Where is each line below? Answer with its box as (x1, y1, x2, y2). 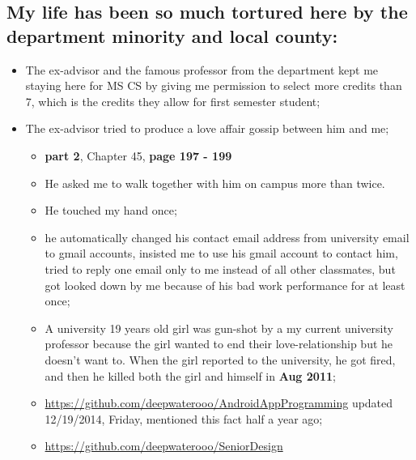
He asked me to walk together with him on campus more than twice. (45, 174, 385, 191)
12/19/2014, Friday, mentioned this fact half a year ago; (45, 410, 323, 427)
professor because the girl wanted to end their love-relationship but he (45, 335, 393, 352)
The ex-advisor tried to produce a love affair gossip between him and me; (25, 120, 389, 137)
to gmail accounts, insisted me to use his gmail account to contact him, (45, 245, 398, 262)
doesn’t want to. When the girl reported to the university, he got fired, (45, 351, 396, 368)
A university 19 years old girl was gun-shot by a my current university (45, 319, 393, 336)
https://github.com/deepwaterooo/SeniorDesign (45, 437, 283, 454)
